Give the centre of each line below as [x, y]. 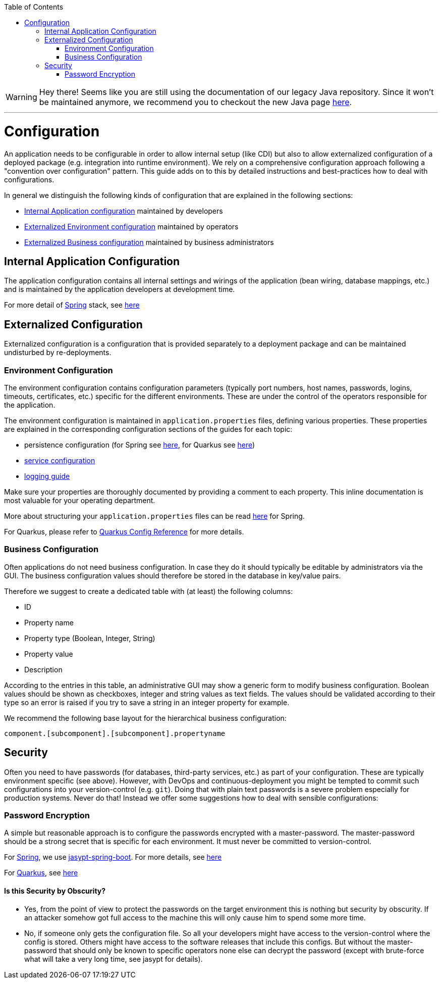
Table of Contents [34, 7]
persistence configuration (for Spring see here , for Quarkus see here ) [140, 445]
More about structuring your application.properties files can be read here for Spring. [154, 516]
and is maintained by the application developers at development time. [120, 289]
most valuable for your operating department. [80, 500]
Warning [21, 97]
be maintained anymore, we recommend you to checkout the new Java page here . [196, 102]
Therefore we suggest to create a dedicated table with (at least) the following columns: [149, 591]
